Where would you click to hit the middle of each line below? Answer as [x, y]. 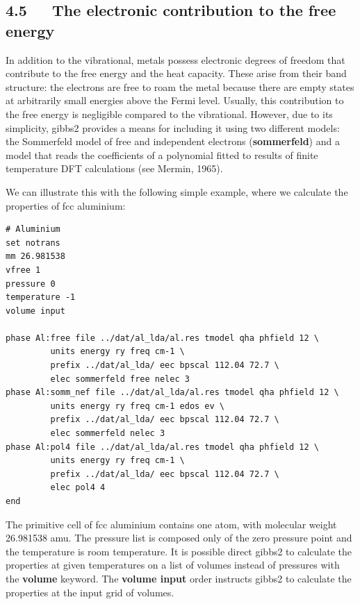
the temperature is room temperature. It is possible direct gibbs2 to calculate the [179, 551]
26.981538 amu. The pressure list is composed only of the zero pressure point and [179, 538]
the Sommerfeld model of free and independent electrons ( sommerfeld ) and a [173, 141]
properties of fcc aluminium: [66, 205]
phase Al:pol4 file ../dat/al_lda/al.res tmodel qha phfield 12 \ [163, 447]
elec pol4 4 [78, 488]
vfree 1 [23, 270]
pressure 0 [31, 284]
